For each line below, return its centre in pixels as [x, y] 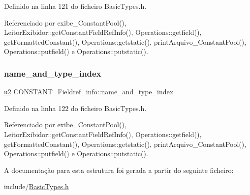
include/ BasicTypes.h [36, 186]
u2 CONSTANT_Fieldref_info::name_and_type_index [89, 92]
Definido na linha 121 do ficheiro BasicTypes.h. [75, 6]
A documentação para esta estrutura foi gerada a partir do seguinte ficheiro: [119, 170]
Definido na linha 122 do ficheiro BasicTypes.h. [75, 108]
